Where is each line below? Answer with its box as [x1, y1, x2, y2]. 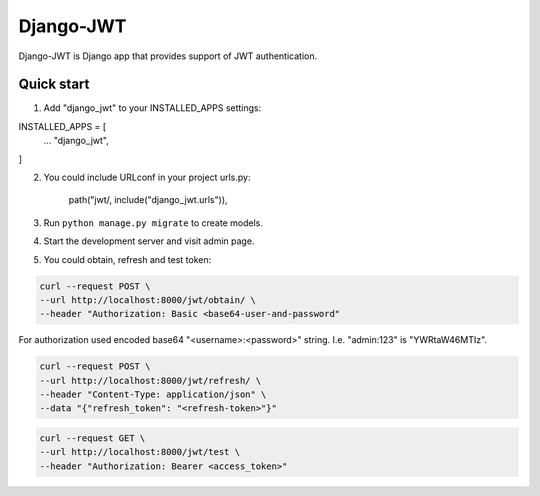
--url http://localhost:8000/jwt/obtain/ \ [39, 294, 257, 305]
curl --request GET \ [39, 433, 146, 444]
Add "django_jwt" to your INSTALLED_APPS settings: [43, 102, 262, 114]
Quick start [18, 76, 90, 93]
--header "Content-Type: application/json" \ [39, 389, 267, 400]
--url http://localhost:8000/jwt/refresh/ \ [39, 375, 262, 386]
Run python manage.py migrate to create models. [43, 216, 264, 229]
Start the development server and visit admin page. [43, 235, 255, 247]
